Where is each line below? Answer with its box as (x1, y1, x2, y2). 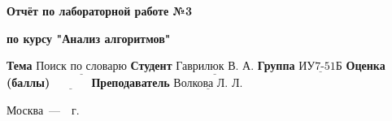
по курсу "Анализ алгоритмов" (7, 29, 171, 46)
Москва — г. (7, 102, 80, 118)
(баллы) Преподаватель (7, 74, 170, 91)
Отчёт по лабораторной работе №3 (7, 2, 192, 19)
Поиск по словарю (36, 61, 127, 73)
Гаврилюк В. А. (176, 61, 255, 73)
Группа (257, 57, 295, 74)
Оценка (346, 57, 385, 74)
